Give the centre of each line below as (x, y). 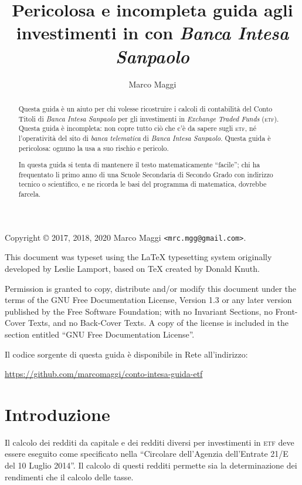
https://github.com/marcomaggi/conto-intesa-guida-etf (104, 374)
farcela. (30, 194)
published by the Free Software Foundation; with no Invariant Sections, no (139, 311)
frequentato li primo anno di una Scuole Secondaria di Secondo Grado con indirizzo (146, 174)
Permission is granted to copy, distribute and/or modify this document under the (151, 288)
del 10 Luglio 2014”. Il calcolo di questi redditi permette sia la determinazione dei (151, 465)
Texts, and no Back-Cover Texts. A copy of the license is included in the (158, 323)
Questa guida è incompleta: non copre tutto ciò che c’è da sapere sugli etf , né (137, 128)
